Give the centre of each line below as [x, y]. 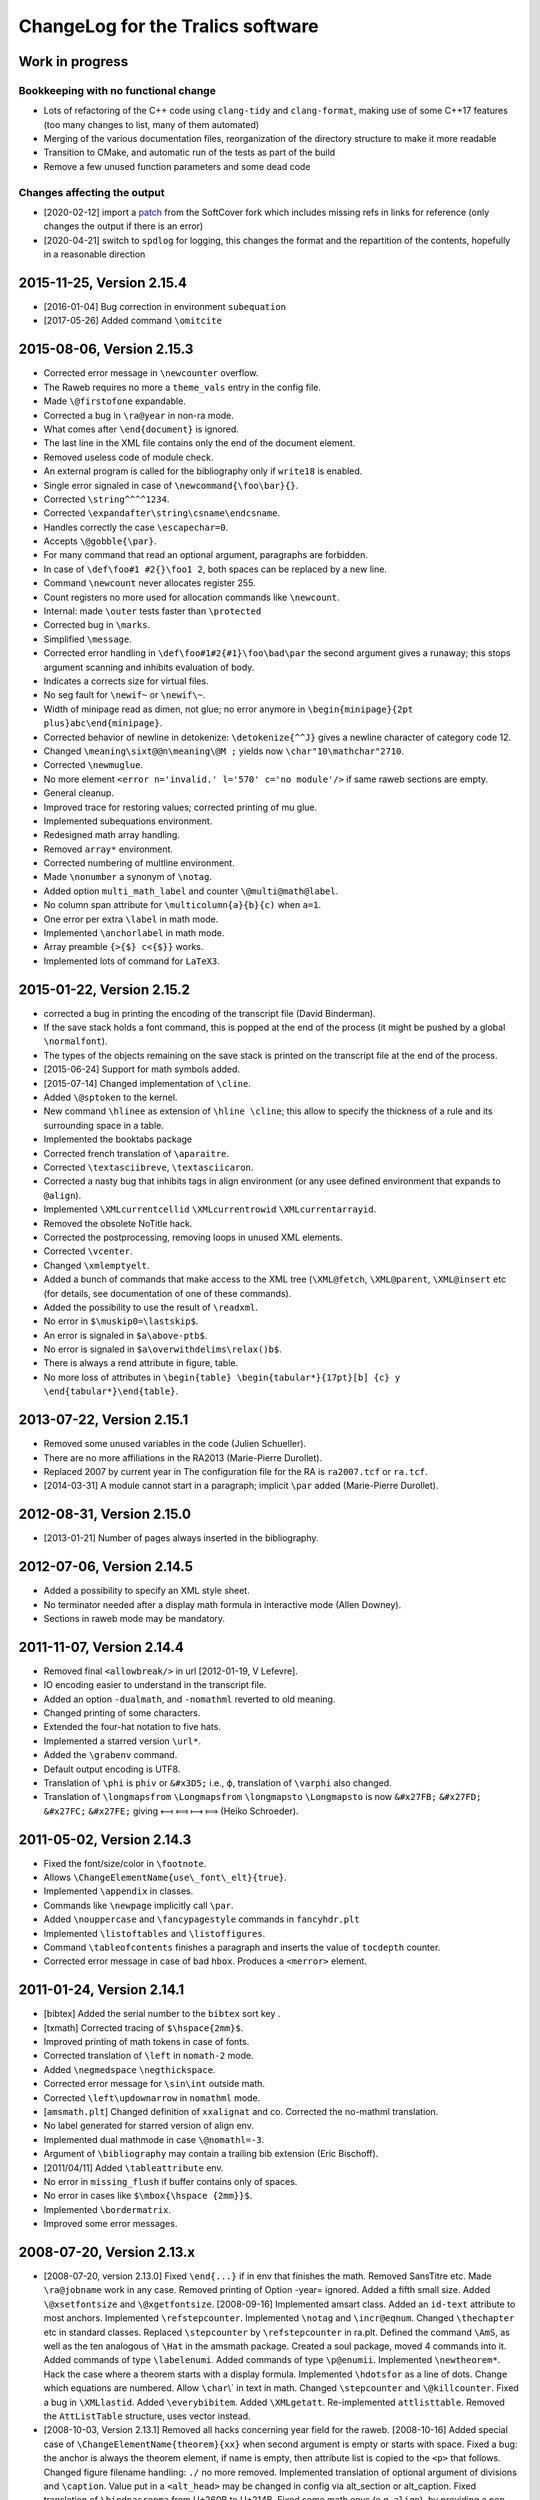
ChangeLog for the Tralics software [168, 26]
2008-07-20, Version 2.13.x [107, 2251]
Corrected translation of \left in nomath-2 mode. [148, 2056]
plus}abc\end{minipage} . [103, 723]
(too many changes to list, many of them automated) [151, 124]
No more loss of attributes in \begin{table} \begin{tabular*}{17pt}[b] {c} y [222, 1377]
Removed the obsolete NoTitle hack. [118, 1223]
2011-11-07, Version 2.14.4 [101, 1646]
